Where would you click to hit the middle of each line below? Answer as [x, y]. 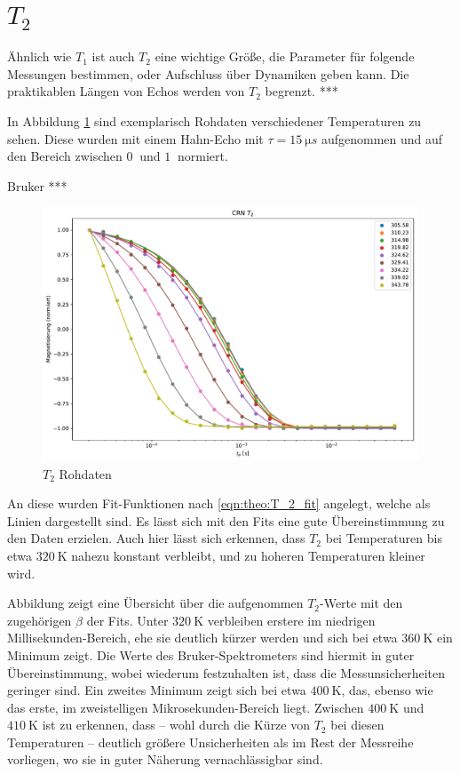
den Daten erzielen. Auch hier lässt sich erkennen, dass [156, 538]
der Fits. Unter [127, 620]
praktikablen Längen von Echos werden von [126, 91]
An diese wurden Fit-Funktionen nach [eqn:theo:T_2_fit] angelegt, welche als [219, 503]
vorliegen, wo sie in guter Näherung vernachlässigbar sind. [165, 759]
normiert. [202, 156]
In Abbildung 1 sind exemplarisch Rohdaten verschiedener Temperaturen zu [214, 120]
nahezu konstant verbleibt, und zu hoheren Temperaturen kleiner [248, 555]
